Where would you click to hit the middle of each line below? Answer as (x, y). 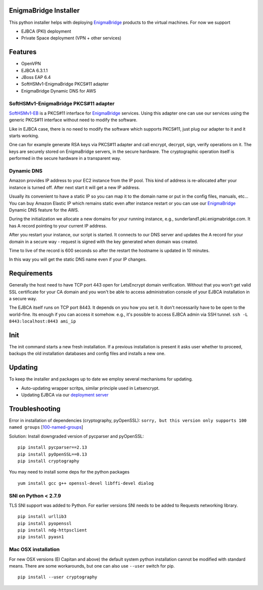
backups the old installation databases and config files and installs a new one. (87, 354)
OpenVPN (31, 64)
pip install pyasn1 (41, 537)
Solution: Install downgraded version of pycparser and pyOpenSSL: (76, 436)
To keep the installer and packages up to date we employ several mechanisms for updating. (101, 379)
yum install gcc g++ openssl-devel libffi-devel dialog (86, 483)
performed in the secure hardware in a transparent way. (65, 158)
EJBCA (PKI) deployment (46, 31)
